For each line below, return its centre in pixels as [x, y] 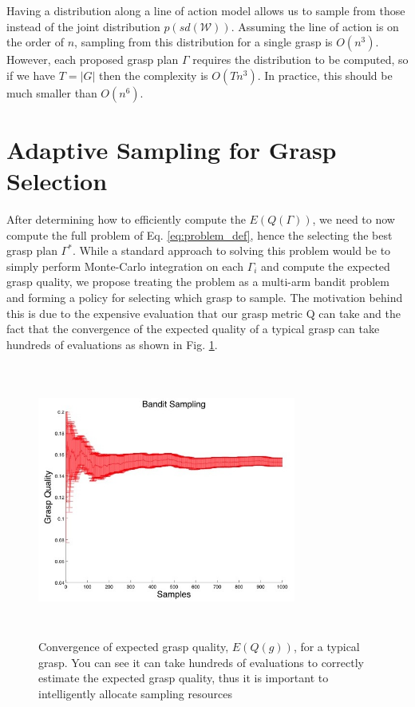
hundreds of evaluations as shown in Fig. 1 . [112, 344]
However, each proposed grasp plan [93, 60]
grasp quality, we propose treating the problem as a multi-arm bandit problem [198, 282]
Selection [57, 181]
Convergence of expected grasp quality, [134, 647]
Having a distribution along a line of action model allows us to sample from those [206, 10]
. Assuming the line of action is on [315, 26]
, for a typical [326, 647]
